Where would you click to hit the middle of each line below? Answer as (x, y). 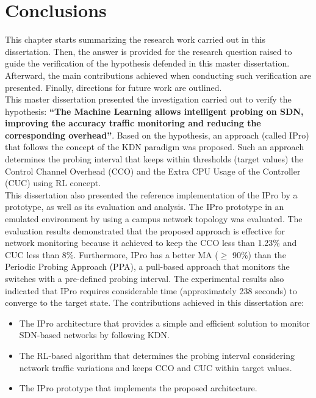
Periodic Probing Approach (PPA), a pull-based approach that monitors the (147, 266)
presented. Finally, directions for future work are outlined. (113, 87)
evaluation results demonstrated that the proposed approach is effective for (145, 230)
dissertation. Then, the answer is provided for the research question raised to (149, 51)
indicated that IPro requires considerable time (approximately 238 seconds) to (151, 290)
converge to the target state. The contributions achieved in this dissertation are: (155, 302)
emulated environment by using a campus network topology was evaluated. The (154, 219)
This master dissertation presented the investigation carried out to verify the (148, 99)
